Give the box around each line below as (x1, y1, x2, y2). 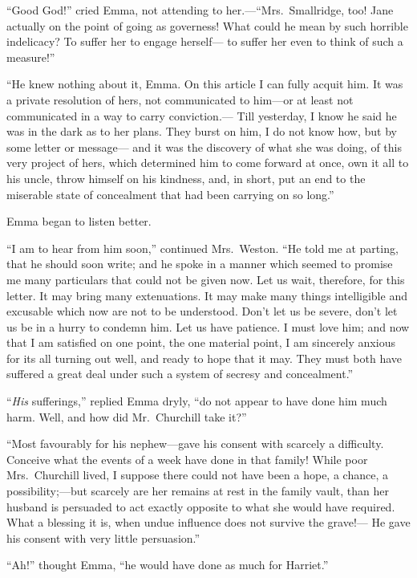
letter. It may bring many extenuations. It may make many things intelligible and (6, 287, 407, 303)
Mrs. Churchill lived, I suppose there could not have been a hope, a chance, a (6, 466, 388, 483)
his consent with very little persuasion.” (6, 529, 200, 546)
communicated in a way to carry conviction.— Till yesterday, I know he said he (6, 107, 397, 124)
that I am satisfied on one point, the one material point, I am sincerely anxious (6, 334, 395, 351)
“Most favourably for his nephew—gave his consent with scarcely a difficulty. (6, 435, 384, 452)
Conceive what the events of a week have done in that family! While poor (6, 450, 368, 467)
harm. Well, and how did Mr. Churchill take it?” (6, 408, 247, 425)
